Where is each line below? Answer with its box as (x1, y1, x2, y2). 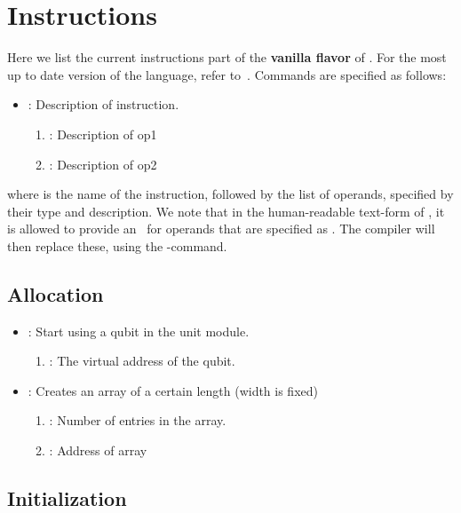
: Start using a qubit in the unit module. (28, 321, 250, 340)
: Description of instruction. (28, 95, 179, 114)
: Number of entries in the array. (49, 411, 227, 430)
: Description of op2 (49, 154, 157, 173)
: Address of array (49, 441, 147, 460)
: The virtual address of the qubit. (49, 351, 235, 370)
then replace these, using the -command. (7, 236, 227, 255)
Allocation (7, 280, 104, 307)
